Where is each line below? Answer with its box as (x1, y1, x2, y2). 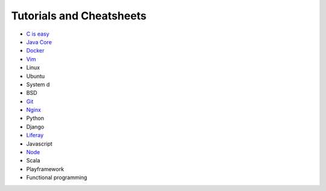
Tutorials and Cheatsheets (11, 9, 147, 22)
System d (26, 80, 50, 88)
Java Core (26, 38, 53, 45)
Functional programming (26, 174, 88, 181)
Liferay (26, 132, 44, 139)
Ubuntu (26, 73, 45, 80)
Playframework (26, 165, 65, 172)
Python (26, 115, 45, 122)
